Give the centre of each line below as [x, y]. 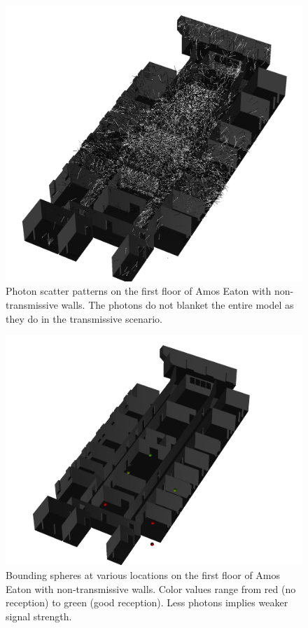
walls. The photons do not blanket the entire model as [177, 304]
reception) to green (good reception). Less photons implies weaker [147, 602]
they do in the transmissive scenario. [84, 318]
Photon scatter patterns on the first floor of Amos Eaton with [139, 291]
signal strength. [39, 616]
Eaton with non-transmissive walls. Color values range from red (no [151, 588]
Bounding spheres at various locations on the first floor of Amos [143, 574]
